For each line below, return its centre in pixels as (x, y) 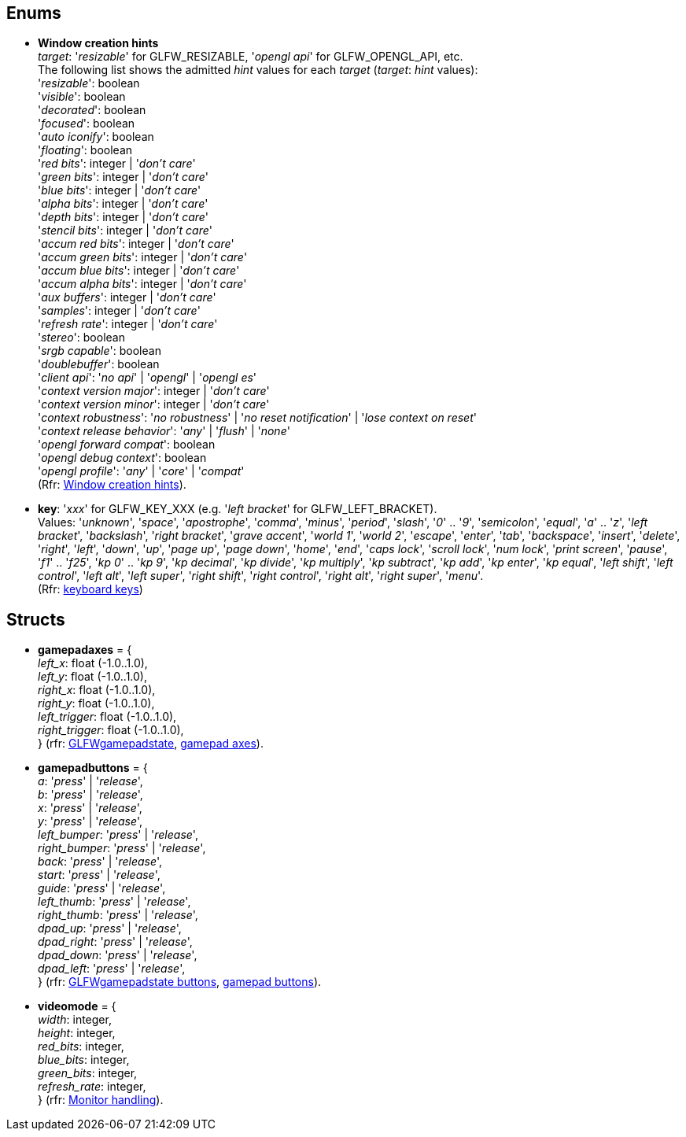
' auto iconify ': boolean (96, 137)
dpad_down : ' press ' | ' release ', (118, 955)
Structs (36, 619)
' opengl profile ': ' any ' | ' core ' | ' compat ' (141, 471)
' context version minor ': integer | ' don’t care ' (154, 404)
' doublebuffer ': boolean (99, 364)
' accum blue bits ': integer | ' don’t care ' (139, 271)
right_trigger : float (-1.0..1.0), (111, 730)
